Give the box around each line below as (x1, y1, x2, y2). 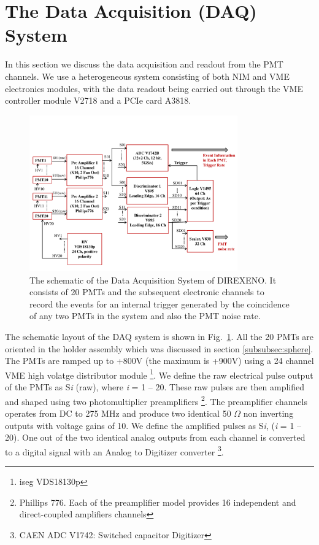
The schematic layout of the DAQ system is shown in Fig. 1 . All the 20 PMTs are (5, 330, 314, 343)
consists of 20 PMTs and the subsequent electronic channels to (29, 285, 264, 298)
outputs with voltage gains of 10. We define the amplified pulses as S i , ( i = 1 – (5, 419, 302, 431)
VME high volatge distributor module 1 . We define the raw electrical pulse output (5, 366, 313, 381)
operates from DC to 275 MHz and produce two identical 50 (5, 406, 231, 419)
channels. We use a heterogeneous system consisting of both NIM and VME (5, 69, 290, 82)
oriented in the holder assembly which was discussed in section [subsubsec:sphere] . (5, 342, 313, 355)
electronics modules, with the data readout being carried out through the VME (5, 82, 303, 95)
